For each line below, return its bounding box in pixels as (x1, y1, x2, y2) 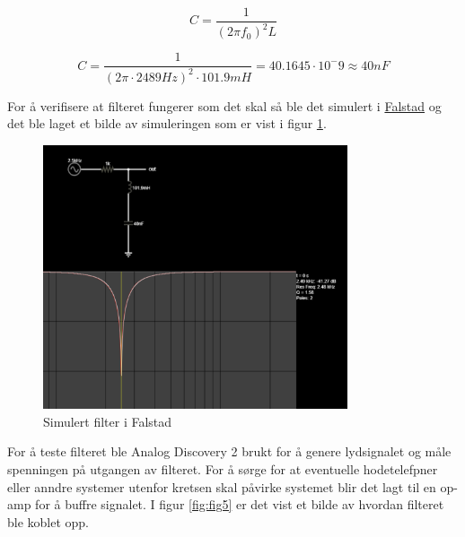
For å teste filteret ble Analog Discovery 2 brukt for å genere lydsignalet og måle (7, 442, 452, 461)
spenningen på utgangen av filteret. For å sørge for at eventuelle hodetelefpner (7, 459, 438, 478)
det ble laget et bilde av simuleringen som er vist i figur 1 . (7, 114, 327, 133)
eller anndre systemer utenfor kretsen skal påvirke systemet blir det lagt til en (7, 477, 436, 496)
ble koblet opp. (7, 512, 90, 531)
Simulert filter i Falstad (43, 411, 172, 430)
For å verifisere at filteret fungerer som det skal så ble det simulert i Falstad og (7, 96, 442, 115)
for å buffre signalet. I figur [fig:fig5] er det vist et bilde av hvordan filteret (35, 495, 444, 514)
